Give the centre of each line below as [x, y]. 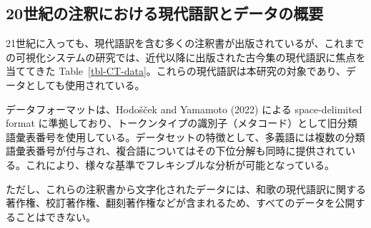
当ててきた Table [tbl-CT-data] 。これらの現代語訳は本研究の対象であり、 [176, 71]
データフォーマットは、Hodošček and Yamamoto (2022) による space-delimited [184, 109]
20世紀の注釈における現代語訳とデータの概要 [165, 13]
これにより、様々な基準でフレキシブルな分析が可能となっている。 [180, 164]
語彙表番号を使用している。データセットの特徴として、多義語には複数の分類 [185, 136]
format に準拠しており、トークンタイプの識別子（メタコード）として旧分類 [182, 123]
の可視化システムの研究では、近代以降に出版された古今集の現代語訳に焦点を [186, 57]
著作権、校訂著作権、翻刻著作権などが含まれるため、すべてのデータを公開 [180, 203]
